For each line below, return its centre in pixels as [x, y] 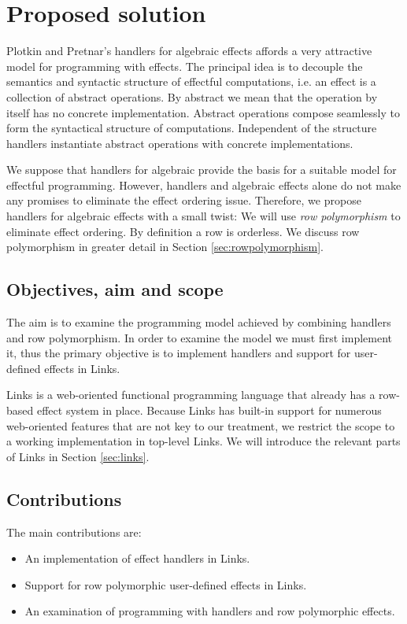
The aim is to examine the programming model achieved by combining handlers [199, 322]
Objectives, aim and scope [115, 289]
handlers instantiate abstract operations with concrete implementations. [180, 143]
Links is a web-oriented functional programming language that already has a [191, 395]
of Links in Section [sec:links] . [78, 456]
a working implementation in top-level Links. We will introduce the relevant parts [203, 441]
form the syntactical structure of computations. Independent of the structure [192, 128]
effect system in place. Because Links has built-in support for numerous [209, 410]
